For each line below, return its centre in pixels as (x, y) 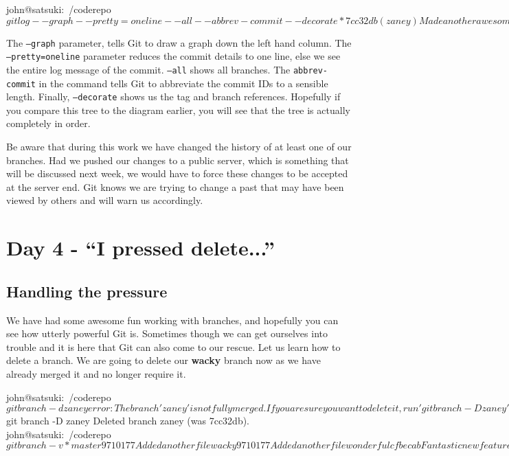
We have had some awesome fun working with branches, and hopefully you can (172, 320)
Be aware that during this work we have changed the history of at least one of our (179, 147)
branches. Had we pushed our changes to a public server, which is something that (178, 160)
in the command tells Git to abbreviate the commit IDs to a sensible (183, 83)
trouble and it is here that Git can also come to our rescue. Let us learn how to (173, 346)
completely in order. (48, 123)
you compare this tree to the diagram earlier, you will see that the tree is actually (178, 110)
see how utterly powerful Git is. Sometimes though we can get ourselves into (167, 333)
